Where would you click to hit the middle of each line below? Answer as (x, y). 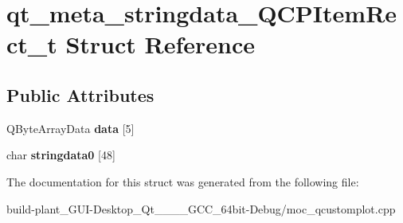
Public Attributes (80, 94)
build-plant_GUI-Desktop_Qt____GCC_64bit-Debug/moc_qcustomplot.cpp (201, 208)
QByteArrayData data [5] (70, 128)
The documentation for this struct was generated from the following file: (183, 181)
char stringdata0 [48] (61, 155)
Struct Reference (160, 44)
